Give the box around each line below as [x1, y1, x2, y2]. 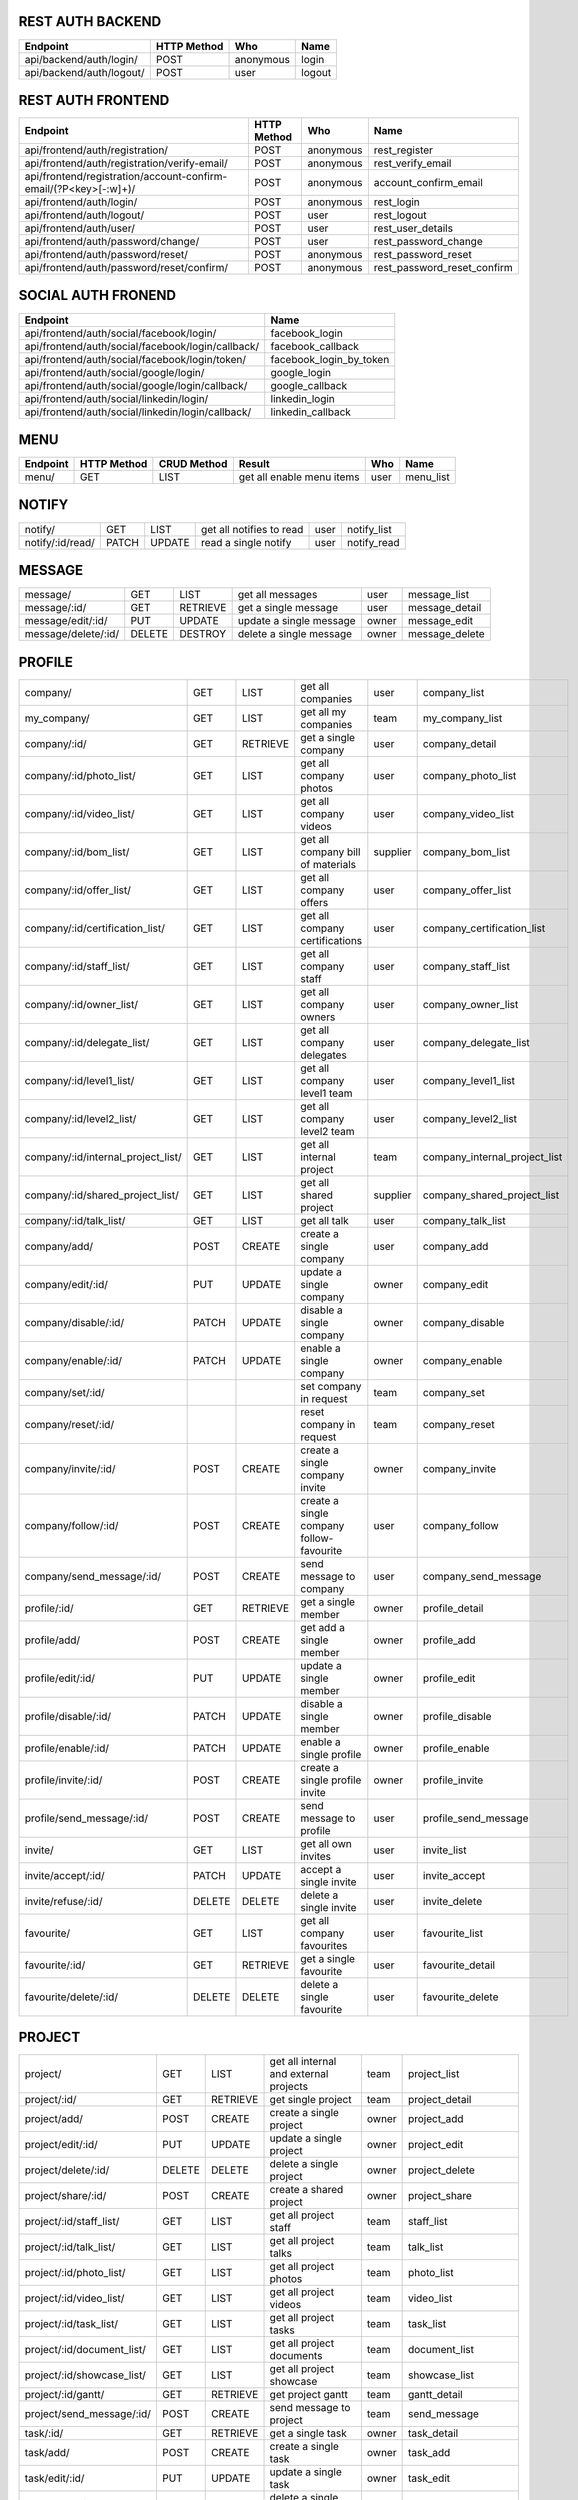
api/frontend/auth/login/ [24, 195, 138, 209]
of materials [300, 857, 357, 871]
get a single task [269, 2426, 347, 2440]
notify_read [346, 535, 400, 549]
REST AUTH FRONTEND [18, 91, 170, 109]
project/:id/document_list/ [24, 2343, 147, 2357]
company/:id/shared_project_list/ [24, 1188, 179, 1202]
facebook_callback [270, 339, 360, 353]
